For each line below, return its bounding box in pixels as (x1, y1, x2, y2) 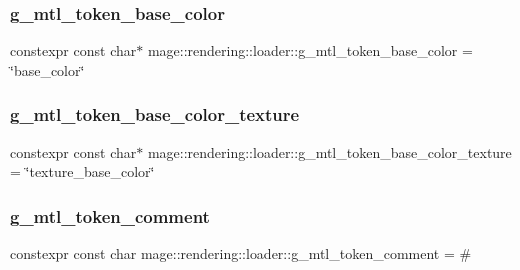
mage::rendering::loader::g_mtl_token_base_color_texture (147, 141, 512, 162)
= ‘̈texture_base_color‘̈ (10, 161, 155, 182)
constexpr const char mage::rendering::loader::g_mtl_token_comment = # (10, 243, 472, 264)
